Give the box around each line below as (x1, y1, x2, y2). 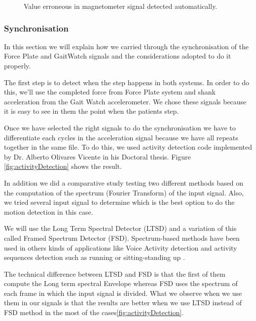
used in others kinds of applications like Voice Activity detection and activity (4, 242, 237, 253)
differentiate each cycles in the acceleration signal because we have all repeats (4, 132, 238, 142)
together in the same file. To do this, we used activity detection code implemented (4, 142, 253, 152)
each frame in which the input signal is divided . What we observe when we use (4, 288, 242, 298)
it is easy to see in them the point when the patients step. (4, 106, 179, 116)
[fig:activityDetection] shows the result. (4, 161, 122, 171)
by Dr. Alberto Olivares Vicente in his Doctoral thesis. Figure (4, 151, 191, 161)
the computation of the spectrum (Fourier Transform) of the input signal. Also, (4, 187, 244, 197)
